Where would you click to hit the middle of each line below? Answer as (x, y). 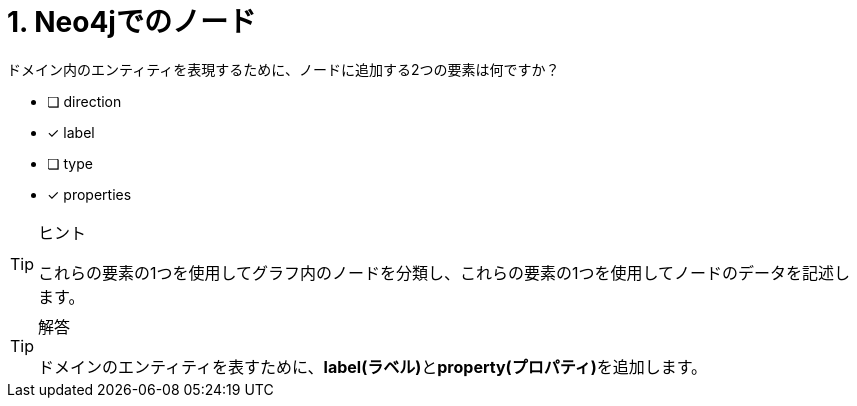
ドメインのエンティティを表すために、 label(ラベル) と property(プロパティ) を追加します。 (373, 366)
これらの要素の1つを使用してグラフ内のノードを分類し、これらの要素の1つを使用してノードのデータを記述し (444, 272)
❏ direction (84, 101)
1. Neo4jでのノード (131, 22)
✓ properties (89, 194)
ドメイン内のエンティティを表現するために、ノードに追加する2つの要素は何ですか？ (283, 69)
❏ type (70, 163)
